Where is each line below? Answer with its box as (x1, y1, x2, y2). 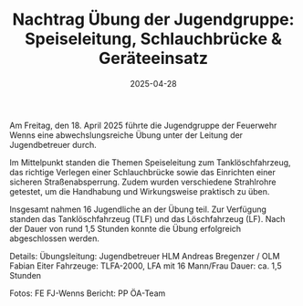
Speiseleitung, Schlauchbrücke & (24, 28, 283, 49)
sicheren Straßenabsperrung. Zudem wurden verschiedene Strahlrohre (9, 176, 277, 187)
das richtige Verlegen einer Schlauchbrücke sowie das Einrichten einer (9, 166, 276, 177)
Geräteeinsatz (99, 48, 208, 69)
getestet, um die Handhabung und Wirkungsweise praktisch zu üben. (9, 185, 270, 196)
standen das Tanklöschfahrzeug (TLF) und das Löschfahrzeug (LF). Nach (9, 213, 286, 224)
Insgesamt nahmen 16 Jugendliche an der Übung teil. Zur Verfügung (9, 204, 267, 215)
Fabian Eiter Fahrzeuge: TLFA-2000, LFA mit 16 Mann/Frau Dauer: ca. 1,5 (9, 260, 282, 271)
